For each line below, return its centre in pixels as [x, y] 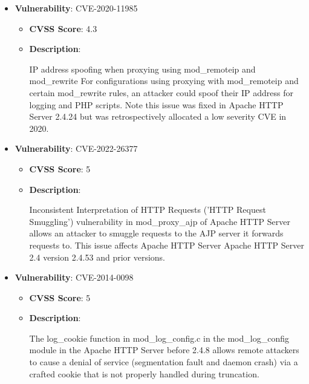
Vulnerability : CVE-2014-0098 [74, 277]
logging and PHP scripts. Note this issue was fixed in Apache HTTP [156, 104]
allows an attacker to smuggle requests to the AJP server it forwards [156, 233]
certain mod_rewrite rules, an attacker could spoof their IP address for [161, 92]
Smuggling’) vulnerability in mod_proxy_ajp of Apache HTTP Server [160, 221]
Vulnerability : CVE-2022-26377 [76, 148]
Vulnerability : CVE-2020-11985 [76, 8]
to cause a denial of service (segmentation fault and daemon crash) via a [164, 362]
